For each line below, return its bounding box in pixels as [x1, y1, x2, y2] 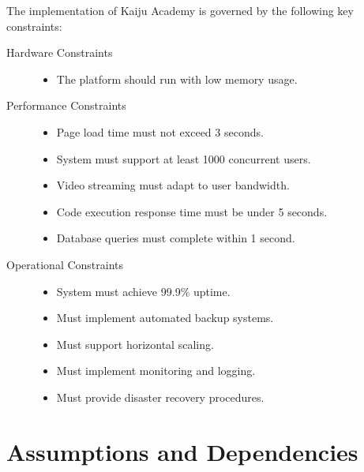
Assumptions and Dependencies [6, 435, 358, 467]
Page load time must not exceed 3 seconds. [56, 123, 264, 140]
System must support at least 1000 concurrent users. [56, 150, 311, 167]
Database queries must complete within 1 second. [56, 230, 295, 246]
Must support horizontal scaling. [56, 335, 214, 352]
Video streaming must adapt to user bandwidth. [56, 177, 290, 193]
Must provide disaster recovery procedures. [56, 388, 265, 405]
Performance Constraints [6, 97, 126, 114]
